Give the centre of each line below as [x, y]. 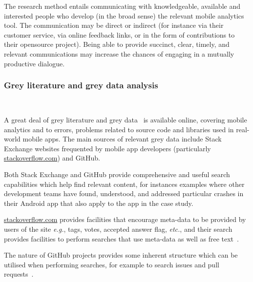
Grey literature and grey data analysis [81, 85]
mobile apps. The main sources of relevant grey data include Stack [122, 139]
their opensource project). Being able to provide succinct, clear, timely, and [117, 44]
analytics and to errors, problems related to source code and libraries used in [119, 129]
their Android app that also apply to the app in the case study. [99, 203]
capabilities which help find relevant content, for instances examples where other [124, 184]
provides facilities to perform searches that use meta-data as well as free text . [121, 238]
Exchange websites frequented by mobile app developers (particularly [107, 148]
